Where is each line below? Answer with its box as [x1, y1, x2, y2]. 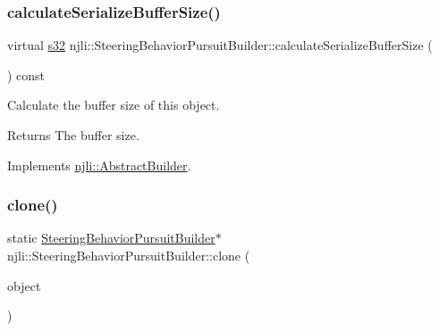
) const [7, 65, 46, 84]
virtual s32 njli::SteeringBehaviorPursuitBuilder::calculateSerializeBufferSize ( [7, 36, 433, 54]
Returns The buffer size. [7, 126, 139, 144]
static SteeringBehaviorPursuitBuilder [7, 228, 215, 247]
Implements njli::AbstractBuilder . [7, 155, 191, 174]
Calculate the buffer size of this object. [7, 95, 220, 114]
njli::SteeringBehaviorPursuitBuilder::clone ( [7, 246, 250, 264]
